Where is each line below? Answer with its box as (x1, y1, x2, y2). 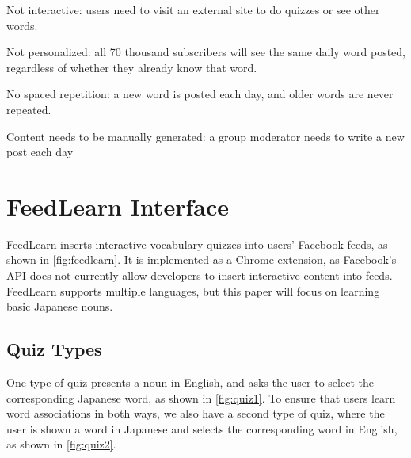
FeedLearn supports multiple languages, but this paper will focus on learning (6, 282, 380, 299)
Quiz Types (6, 337, 102, 361)
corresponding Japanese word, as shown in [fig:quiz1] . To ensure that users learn (6, 389, 396, 406)
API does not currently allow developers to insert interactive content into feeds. (6, 267, 393, 284)
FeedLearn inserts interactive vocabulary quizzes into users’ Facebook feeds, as (6, 235, 388, 252)
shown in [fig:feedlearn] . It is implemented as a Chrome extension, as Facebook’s (6, 251, 397, 268)
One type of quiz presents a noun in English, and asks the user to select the (6, 374, 374, 391)
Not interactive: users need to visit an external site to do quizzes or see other (6, 2, 380, 17)
